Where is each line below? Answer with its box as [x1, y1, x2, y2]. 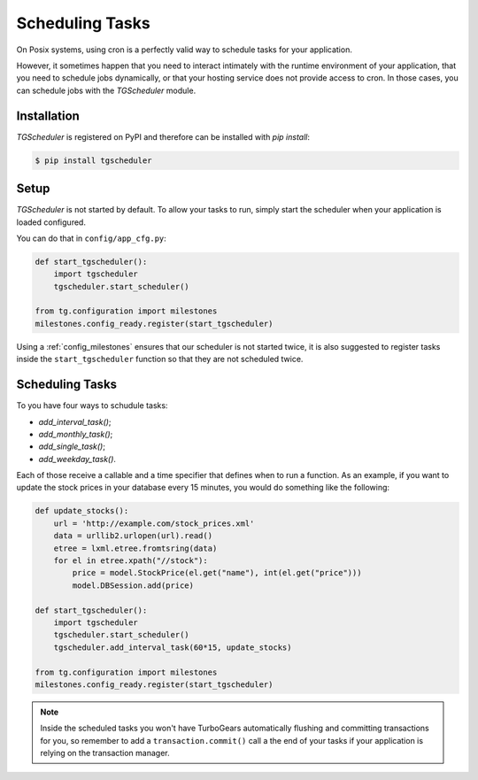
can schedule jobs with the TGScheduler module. [16, 85, 197, 96]
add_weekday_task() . [38, 453, 117, 464]
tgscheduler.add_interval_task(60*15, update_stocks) [53, 642, 292, 653]
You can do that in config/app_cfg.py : [16, 233, 167, 243]
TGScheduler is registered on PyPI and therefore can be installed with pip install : [16, 131, 310, 142]
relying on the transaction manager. [40, 748, 170, 759]
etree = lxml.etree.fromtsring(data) [53, 543, 218, 553]
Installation [16, 108, 80, 123]
